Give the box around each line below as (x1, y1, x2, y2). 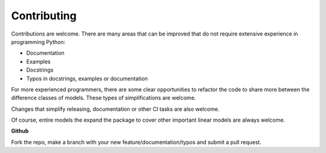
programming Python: (11, 38, 66, 45)
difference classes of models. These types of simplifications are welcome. (11, 94, 196, 102)
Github (11, 127, 29, 135)
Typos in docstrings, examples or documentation (26, 75, 148, 82)
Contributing (11, 9, 77, 22)
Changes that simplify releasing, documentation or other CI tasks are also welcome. (11, 105, 220, 113)
